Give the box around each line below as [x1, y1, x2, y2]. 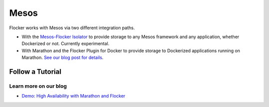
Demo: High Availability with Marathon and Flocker [21, 93, 126, 99]
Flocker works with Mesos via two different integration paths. [9, 25, 135, 31]
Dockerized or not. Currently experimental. [21, 41, 110, 47]
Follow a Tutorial [9, 67, 62, 76]
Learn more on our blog [9, 82, 67, 89]
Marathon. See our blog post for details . [21, 54, 104, 60]
